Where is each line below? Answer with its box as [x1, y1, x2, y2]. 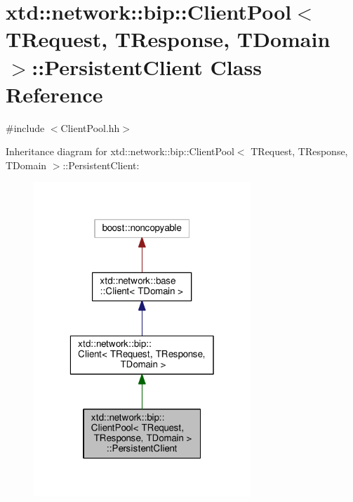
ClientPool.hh [60, 120, 120, 135]
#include [6, 120, 45, 135]
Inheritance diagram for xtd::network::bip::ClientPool [6, 144, 234, 159]
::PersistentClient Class [32, 52, 262, 81]
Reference [6, 79, 103, 108]
